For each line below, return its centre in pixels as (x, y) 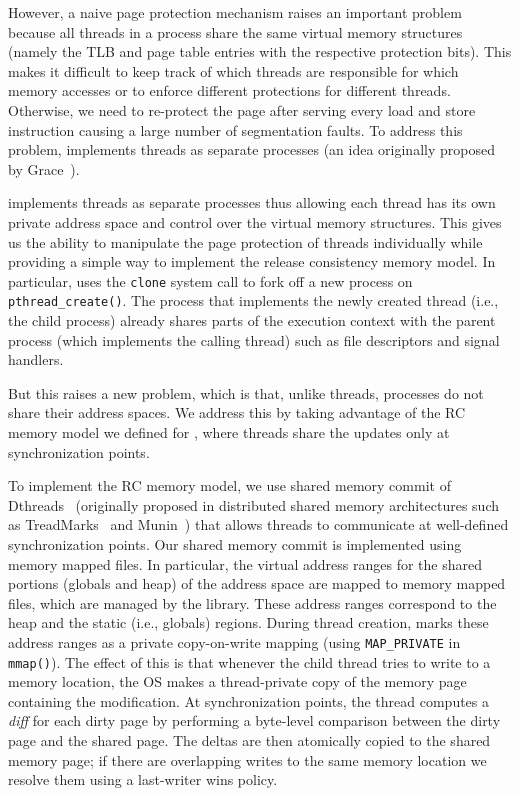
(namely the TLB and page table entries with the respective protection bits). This (260, 51)
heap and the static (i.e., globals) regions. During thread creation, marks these (248, 622)
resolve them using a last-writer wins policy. (143, 779)
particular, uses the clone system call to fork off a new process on (210, 280)
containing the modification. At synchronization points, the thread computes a (249, 700)
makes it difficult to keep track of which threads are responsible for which (233, 70)
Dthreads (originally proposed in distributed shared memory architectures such (254, 504)
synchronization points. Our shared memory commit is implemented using (235, 543)
